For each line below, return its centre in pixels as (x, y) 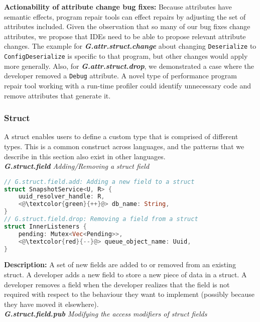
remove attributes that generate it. (57, 95)
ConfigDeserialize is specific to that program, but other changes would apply (126, 56)
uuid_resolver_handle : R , (61, 197)
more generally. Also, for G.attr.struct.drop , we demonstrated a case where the (129, 66)
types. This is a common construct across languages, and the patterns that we (124, 146)
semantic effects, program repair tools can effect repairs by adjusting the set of (125, 16)
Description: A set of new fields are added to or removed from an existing (120, 264)
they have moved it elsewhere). (51, 304)
